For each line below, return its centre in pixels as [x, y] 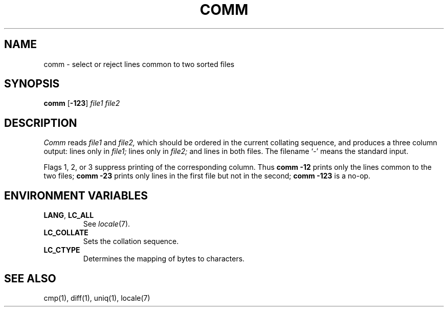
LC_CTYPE [62, 250]
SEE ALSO [30, 278]
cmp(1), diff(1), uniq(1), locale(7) [97, 298]
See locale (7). [107, 224]
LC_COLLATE [66, 233]
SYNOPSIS [32, 84]
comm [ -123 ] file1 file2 [82, 103]
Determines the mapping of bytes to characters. [164, 259]
